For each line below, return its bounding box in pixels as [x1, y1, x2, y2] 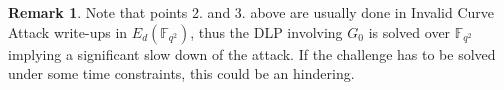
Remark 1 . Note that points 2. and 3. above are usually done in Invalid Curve [8, 2, 495, 22]
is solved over [368, 21, 451, 42]
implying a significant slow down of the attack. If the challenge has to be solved [8, 43, 496, 64]
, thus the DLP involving [190, 21, 343, 42]
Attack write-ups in [8, 21, 128, 42]
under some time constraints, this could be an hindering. [8, 63, 355, 84]
